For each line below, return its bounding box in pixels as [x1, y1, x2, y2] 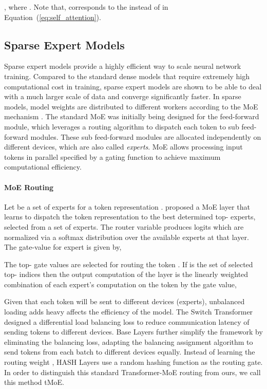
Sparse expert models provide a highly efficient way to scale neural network [4, 61, 241, 71]
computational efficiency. [4, 161, 82, 172]
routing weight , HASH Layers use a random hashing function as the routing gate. [4, 357, 263, 367]
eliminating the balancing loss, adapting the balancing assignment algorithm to [4, 336, 253, 347]
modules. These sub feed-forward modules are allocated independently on [30, 131, 261, 142]
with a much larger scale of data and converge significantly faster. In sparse [4, 91, 241, 102]
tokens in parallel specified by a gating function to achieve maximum [4, 151, 221, 162]
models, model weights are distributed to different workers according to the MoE [4, 101, 258, 112]
